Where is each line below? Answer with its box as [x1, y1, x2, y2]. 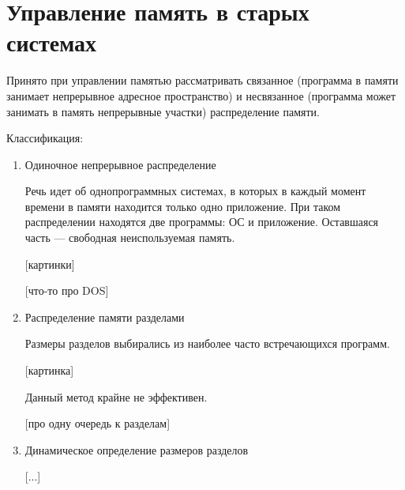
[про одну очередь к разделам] [24, 415, 171, 432]
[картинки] [24, 255, 75, 272]
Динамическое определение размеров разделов [24, 441, 249, 458]
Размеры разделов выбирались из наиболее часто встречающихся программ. [24, 335, 390, 352]
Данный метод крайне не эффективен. [24, 388, 208, 405]
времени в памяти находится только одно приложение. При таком [24, 198, 341, 214]
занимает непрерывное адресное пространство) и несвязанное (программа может [6, 87, 396, 104]
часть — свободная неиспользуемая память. [24, 229, 235, 246]
